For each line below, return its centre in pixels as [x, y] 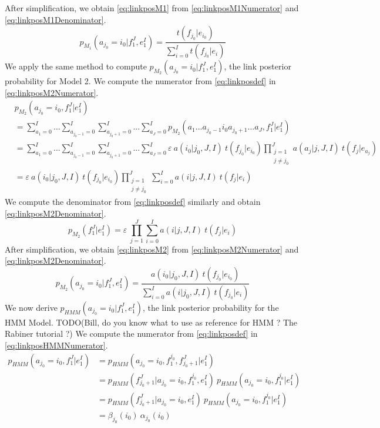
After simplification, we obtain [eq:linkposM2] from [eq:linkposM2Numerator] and [152, 249]
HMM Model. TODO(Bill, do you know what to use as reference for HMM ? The [151, 322]
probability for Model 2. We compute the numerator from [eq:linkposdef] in [140, 81]
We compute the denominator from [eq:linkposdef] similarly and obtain [133, 202]
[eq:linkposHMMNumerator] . [56, 345]
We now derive [31, 307]
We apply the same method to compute [76, 66]
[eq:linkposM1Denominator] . [56, 19]
